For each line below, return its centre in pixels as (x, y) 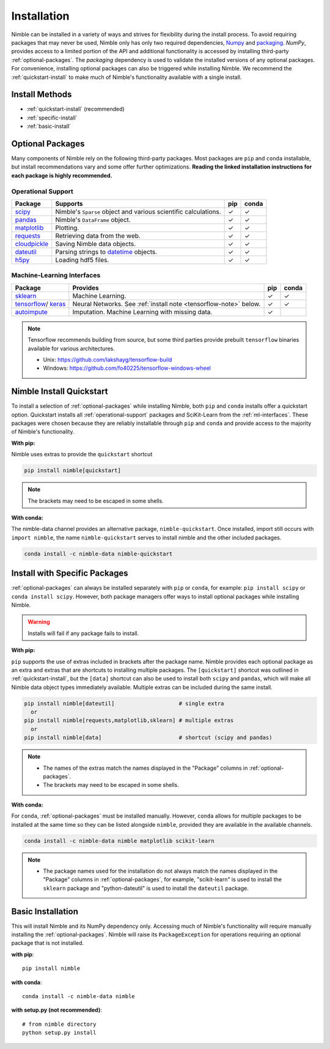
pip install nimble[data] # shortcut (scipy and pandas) (148, 738)
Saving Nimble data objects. (96, 244)
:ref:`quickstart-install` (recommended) (75, 109)
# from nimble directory (59, 1024)
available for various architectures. (71, 348)
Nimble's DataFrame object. (93, 220)
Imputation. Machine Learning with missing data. (142, 312)
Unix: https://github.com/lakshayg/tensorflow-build (108, 359)
